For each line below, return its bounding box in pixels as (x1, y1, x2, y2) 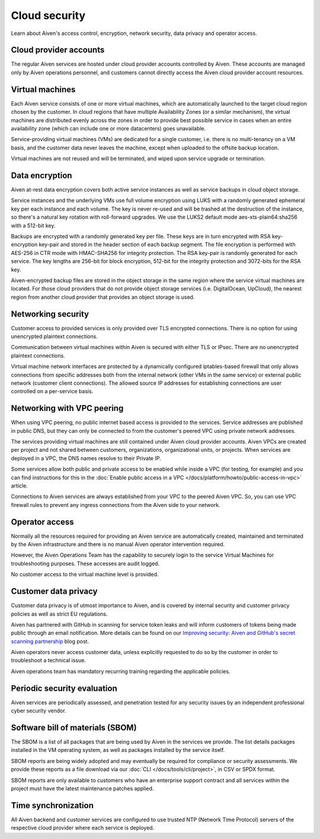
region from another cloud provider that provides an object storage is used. (11, 294, 195, 301)
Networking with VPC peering (11, 403, 124, 413)
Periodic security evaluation (11, 683, 118, 693)
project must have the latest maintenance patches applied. (11, 785, 154, 792)
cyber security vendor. (11, 707, 66, 714)
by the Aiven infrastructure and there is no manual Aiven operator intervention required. (11, 541, 225, 548)
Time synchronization (11, 800, 94, 811)
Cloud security (11, 9, 86, 22)
